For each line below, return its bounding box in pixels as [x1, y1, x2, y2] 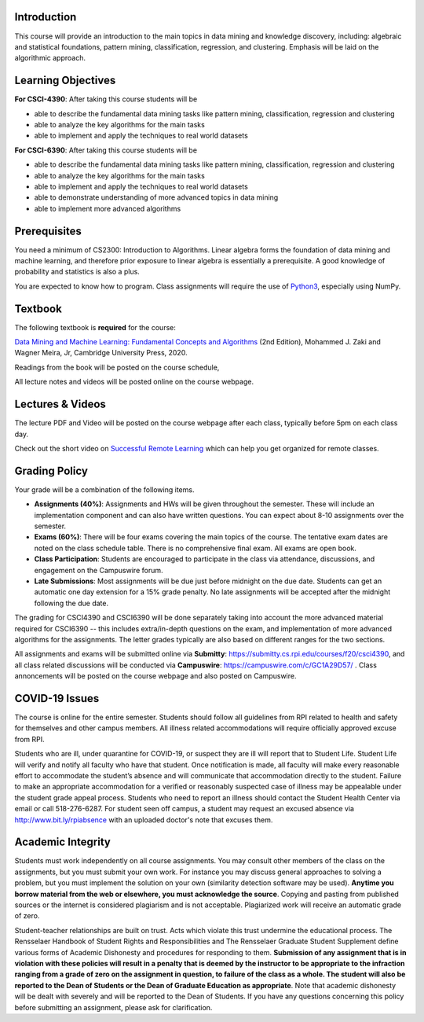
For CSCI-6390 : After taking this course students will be [14, 145, 198, 155]
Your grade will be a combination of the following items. [14, 484, 195, 494]
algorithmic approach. [14, 53, 86, 63]
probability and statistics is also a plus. [14, 267, 141, 277]
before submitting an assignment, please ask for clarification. [14, 1002, 213, 1012]
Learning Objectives [14, 74, 116, 87]
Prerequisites [14, 224, 82, 237]
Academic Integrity [14, 836, 111, 849]
